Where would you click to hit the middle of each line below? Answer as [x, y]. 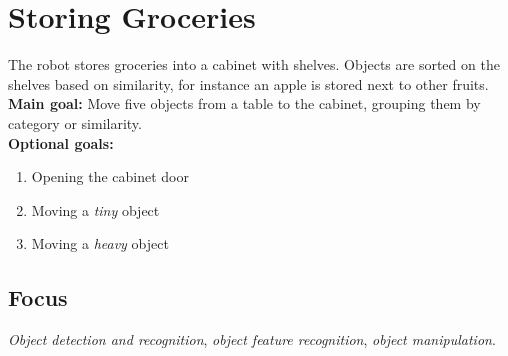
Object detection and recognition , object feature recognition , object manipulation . [252, 339]
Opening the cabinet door [110, 176]
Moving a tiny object [95, 209]
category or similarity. [75, 122]
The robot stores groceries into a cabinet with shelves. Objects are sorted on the [254, 64]
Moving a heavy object [100, 243]
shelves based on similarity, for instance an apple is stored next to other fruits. [248, 83]
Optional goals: [61, 142]
